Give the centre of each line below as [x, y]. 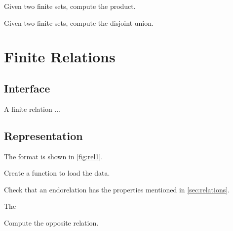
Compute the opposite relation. [51, 222]
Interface [27, 88]
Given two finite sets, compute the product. [70, 6]
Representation [43, 135]
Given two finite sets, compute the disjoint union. [79, 23]
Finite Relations [60, 57]
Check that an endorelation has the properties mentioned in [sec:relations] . [117, 189]
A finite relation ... [32, 109]
